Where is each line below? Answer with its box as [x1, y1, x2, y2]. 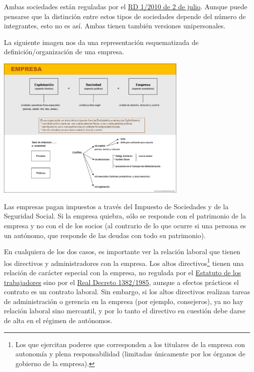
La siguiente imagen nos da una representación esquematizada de [4, 37, 199, 47]
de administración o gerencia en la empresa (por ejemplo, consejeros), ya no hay [4, 296, 244, 306]
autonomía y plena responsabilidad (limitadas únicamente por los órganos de [15, 349, 246, 359]
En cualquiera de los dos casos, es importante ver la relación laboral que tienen [4, 246, 241, 257]
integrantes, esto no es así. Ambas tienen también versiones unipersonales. [4, 21, 226, 31]
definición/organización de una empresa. [4, 46, 124, 57]
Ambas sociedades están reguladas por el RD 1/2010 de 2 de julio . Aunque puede [4, 1, 248, 11]
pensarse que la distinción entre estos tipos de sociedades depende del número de [4, 11, 246, 21]
